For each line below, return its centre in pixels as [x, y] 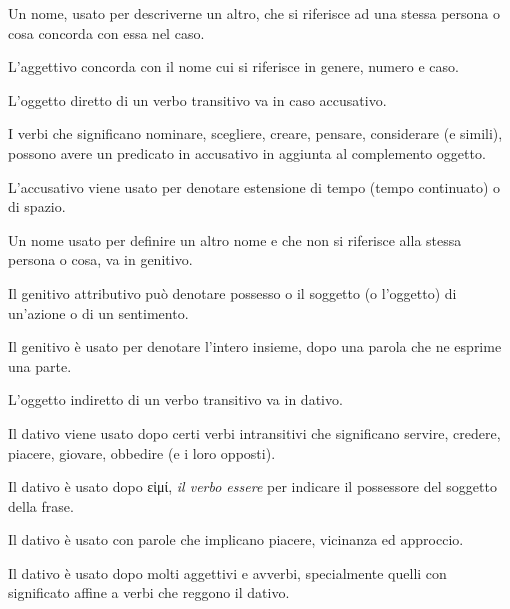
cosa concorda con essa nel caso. [106, 32]
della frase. [41, 505]
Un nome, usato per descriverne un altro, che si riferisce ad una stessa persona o [254, 13]
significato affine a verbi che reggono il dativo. [149, 592]
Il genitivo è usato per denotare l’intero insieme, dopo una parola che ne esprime [255, 346]
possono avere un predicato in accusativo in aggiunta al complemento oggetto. [247, 152]
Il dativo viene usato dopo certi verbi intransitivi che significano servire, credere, [254, 432]
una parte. [40, 365]
